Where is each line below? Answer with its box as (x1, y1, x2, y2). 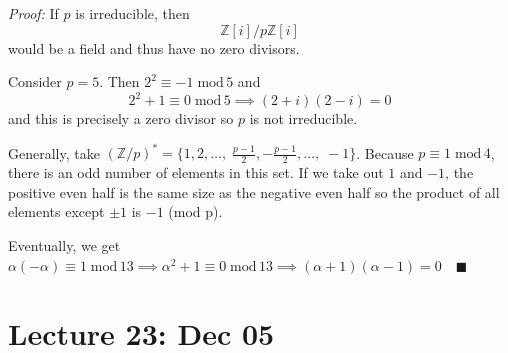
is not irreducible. (249, 108, 358, 129)
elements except (8, 201, 105, 222)
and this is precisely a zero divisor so (8, 108, 234, 129)
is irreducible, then (75, 3, 190, 23)
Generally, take (8, 142, 100, 163)
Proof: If (8, 3, 59, 23)
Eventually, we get (8, 234, 121, 255)
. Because (356, 142, 414, 163)
